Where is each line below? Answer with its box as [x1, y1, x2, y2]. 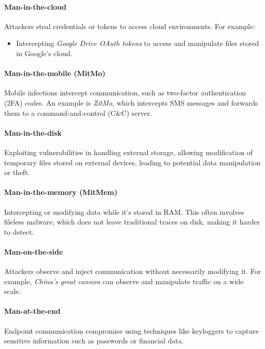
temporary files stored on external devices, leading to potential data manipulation [4, 157, 261, 167]
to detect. [4, 226, 34, 237]
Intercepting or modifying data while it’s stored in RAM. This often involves [4, 206, 245, 217]
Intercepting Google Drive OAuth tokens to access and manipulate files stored [16, 38, 259, 48]
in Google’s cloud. [16, 47, 73, 58]
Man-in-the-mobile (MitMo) [4, 68, 106, 79]
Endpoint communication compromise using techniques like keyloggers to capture [4, 325, 259, 336]
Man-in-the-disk [4, 127, 62, 138]
